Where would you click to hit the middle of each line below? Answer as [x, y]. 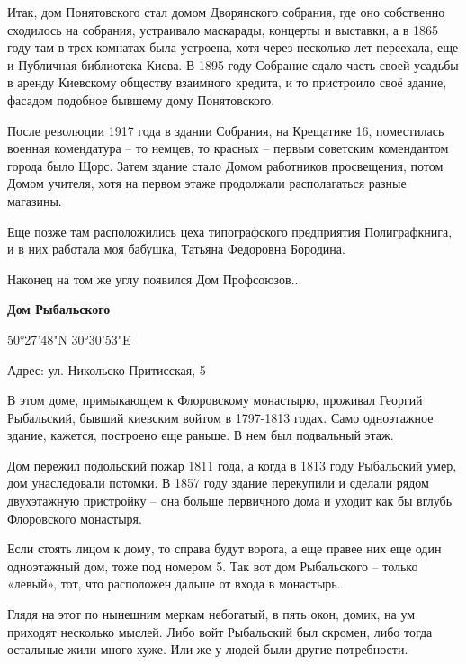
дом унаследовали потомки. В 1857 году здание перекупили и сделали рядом [218, 483]
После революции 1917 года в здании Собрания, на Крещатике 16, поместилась [226, 130]
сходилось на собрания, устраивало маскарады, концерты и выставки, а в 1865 [223, 29]
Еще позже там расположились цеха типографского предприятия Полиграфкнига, [230, 231]
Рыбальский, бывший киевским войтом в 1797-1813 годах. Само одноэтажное [220, 417]
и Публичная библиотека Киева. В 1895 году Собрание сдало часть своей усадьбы [233, 64]
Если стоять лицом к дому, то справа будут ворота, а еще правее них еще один [224, 548]
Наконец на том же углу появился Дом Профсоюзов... [155, 278]
